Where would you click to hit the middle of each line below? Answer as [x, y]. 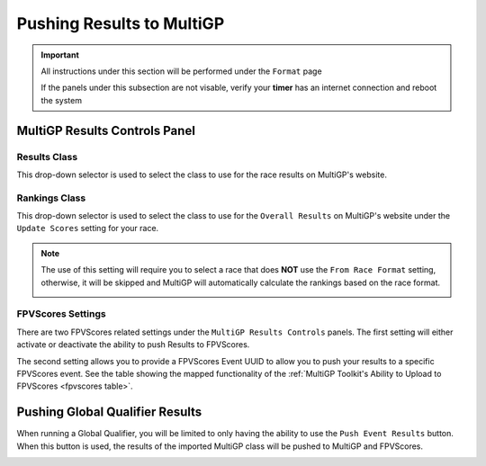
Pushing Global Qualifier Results [109, 412]
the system [62, 100]
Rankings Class [51, 198]
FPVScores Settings [62, 314]
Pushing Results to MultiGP [121, 23]
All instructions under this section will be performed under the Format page [182, 71]
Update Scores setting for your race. [88, 229]
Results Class [47, 157]
